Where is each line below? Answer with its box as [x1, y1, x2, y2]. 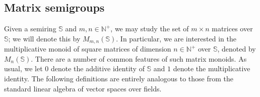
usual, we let [4, 63, 43, 74]
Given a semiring [4, 23, 56, 34]
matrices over [212, 23, 253, 34]
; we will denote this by [8, 33, 81, 43]
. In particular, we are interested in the [116, 33, 236, 43]
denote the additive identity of [51, 63, 145, 74]
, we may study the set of [110, 23, 189, 34]
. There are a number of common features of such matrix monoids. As [31, 53, 247, 64]
